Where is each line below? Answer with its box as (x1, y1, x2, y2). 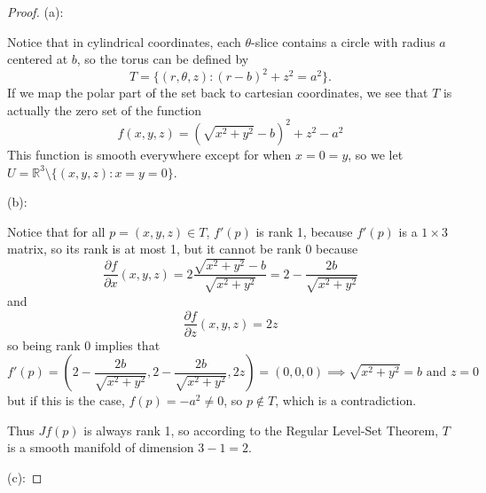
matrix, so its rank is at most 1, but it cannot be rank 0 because (7, 239, 358, 258)
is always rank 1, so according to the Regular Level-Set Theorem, (83, 420, 439, 439)
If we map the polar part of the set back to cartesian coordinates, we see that (7, 83, 428, 102)
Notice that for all (7, 222, 106, 240)
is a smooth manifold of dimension (7, 438, 194, 457)
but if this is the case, (7, 391, 125, 410)
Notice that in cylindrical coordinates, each (7, 32, 241, 51)
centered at (7, 50, 68, 68)
